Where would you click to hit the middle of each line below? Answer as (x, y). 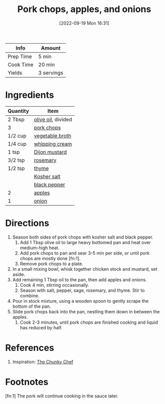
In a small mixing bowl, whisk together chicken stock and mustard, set (85, 269)
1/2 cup (17, 135)
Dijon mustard (50, 152)
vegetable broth (53, 135)
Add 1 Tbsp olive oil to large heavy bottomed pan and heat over (85, 242)
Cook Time (21, 65)
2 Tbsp (16, 119)
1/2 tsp (16, 168)
